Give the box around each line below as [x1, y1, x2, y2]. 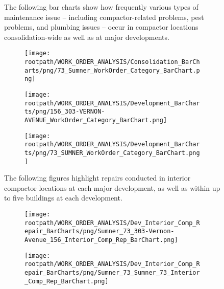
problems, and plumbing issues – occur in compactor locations [4, 21, 198, 32]
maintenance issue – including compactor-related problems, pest [4, 11, 204, 22]
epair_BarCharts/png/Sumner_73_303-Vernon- [24, 228, 175, 235]
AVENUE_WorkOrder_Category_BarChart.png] [24, 116, 167, 124]
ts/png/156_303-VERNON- [24, 108, 105, 116]
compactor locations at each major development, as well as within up [4, 182, 220, 193]
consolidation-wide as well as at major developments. [4, 31, 169, 42]
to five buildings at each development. [4, 192, 122, 203]
